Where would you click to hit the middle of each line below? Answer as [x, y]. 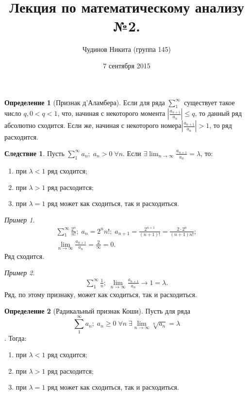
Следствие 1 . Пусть [34, 153]
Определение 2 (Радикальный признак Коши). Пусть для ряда [98, 310]
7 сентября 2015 [127, 65]
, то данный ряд [218, 113]
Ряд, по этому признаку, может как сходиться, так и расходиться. [101, 294]
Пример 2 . [20, 272]
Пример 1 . [20, 219]
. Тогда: [16, 338]
